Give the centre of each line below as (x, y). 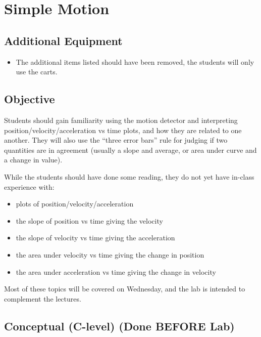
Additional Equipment (63, 40)
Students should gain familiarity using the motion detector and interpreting (121, 120)
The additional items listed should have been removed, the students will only (135, 61)
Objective (30, 99)
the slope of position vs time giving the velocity (89, 220)
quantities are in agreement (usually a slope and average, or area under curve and (130, 150)
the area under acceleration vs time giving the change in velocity (116, 271)
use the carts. (37, 72)
